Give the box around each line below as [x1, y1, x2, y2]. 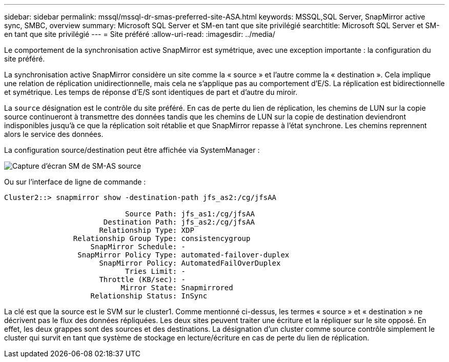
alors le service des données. [4, 130, 104, 138]
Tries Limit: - [125, 267, 186, 275]
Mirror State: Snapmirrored [120, 284, 233, 292]
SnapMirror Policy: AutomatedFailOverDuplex [99, 259, 281, 267]
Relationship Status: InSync [90, 292, 208, 300]
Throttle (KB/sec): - [99, 275, 186, 284]
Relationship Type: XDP [99, 226, 194, 234]
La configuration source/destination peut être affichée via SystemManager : [4, 146, 260, 154]
